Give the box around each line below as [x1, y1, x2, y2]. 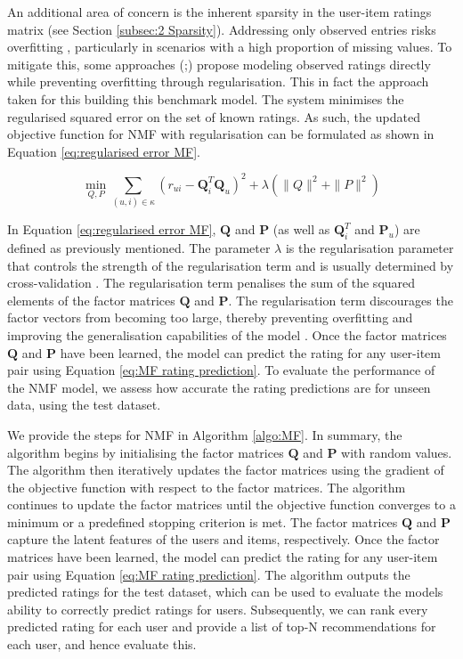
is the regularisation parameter [285, 238, 454, 256]
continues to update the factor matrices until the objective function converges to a [7, 495, 456, 514]
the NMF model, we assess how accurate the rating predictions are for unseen [7, 378, 431, 396]
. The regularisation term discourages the [228, 290, 453, 309]
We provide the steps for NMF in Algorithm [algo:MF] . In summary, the [7, 425, 402, 443]
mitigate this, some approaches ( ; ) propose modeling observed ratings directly [7, 54, 431, 73]
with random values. [341, 443, 452, 461]
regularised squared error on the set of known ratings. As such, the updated [7, 107, 420, 126]
